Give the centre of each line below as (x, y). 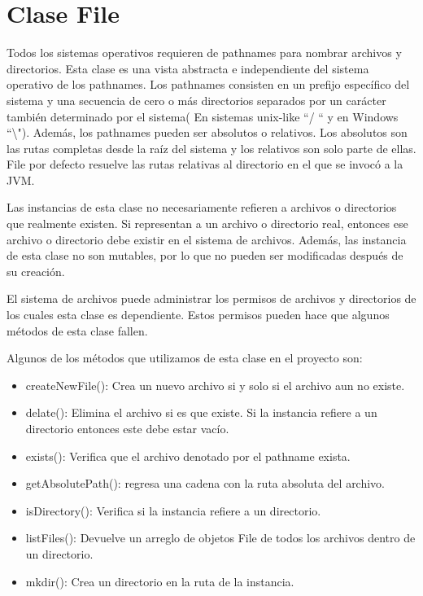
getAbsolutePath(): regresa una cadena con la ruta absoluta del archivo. (205, 483)
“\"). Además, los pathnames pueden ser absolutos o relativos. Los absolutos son (207, 132)
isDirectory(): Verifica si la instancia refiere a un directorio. (173, 510)
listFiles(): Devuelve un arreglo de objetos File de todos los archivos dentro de (220, 538)
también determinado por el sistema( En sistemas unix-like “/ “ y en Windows (203, 116)
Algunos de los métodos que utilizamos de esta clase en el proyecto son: (185, 358)
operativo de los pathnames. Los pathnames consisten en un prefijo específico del (208, 84)
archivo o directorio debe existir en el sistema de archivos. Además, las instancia (207, 239)
